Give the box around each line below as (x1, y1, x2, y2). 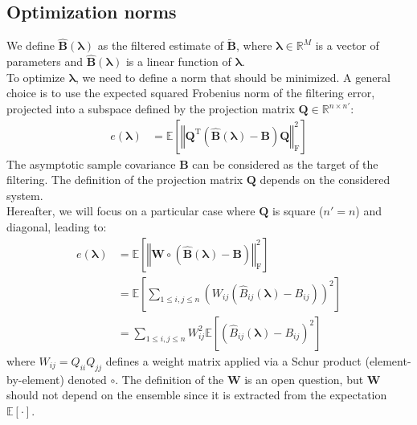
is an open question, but (244, 370, 364, 387)
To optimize (6, 68, 65, 85)
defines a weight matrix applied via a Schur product (105, 352, 362, 369)
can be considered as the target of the (192, 155, 378, 172)
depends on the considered (260, 171, 390, 188)
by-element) (6, 370, 64, 387)
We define (6, 37, 55, 54)
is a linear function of (125, 53, 231, 70)
